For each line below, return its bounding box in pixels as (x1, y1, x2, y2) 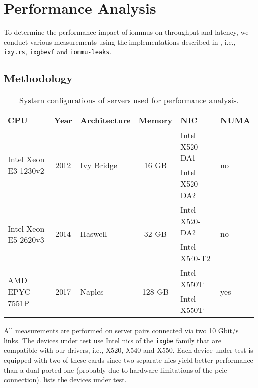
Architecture (80, 114, 131, 126)
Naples (80, 285, 104, 297)
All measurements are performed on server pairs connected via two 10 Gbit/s (4, 325, 239, 336)
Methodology (4, 71, 73, 86)
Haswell (80, 228, 107, 240)
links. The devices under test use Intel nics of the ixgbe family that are (4, 335, 221, 345)
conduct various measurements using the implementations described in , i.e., (4, 36, 236, 47)
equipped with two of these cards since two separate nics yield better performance (4, 355, 253, 365)
